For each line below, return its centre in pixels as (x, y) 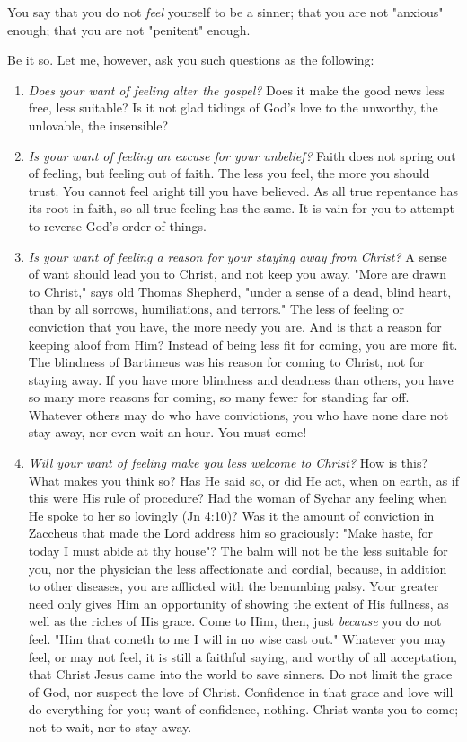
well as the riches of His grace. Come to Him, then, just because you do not (235, 621)
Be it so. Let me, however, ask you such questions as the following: (191, 60)
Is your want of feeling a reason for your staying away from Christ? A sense (238, 256)
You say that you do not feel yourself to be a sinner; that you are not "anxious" (225, 12)
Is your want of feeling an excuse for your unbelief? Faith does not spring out (242, 155)
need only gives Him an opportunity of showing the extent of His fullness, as (238, 603)
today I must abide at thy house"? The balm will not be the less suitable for (238, 551)
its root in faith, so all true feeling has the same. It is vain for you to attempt (241, 208)
